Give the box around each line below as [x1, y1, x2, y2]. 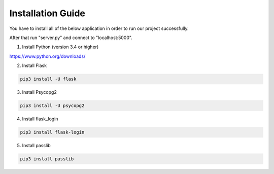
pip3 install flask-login [20, 129, 85, 135]
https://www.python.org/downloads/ [9, 53, 86, 59]
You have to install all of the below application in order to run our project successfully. [9, 25, 189, 31]
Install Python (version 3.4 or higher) [22, 44, 99, 50]
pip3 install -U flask [20, 76, 77, 82]
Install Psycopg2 [22, 89, 57, 95]
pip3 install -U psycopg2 [20, 103, 85, 109]
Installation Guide [9, 8, 86, 19]
